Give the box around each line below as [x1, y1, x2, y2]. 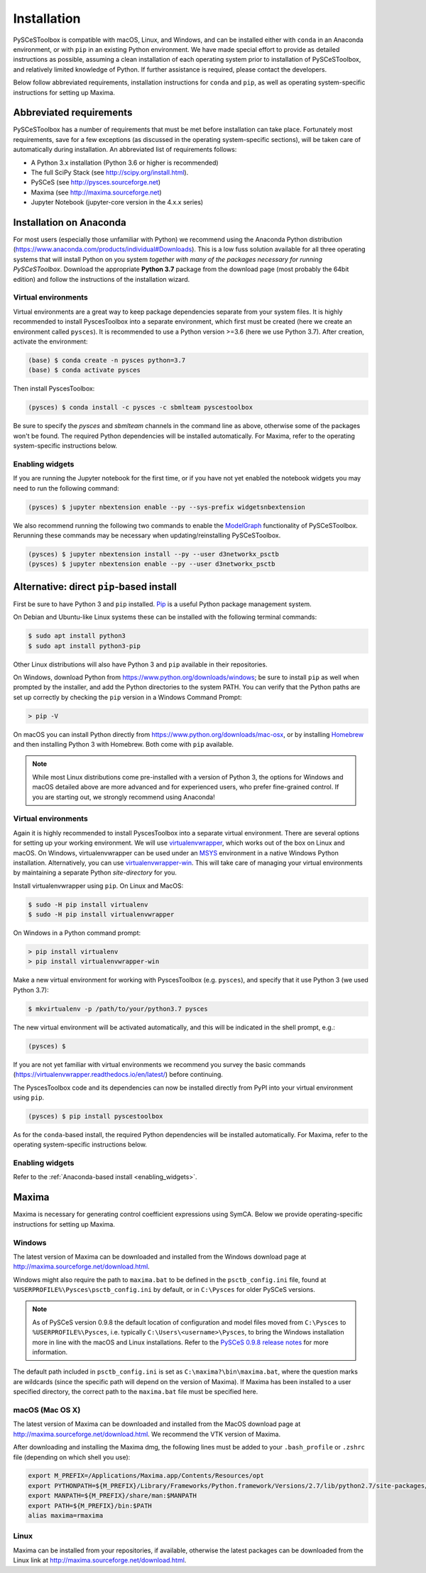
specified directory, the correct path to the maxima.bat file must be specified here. [13, 1388, 258, 1396]
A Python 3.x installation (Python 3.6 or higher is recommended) [31, 158, 219, 167]
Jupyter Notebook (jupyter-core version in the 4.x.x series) [31, 198, 204, 207]
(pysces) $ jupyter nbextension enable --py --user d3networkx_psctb [28, 560, 275, 568]
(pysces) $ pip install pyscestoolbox [28, 1112, 163, 1120]
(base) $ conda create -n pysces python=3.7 [28, 356, 186, 364]
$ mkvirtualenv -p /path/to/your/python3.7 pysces [28, 1004, 209, 1013]
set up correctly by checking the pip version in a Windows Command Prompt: [13, 693, 242, 701]
